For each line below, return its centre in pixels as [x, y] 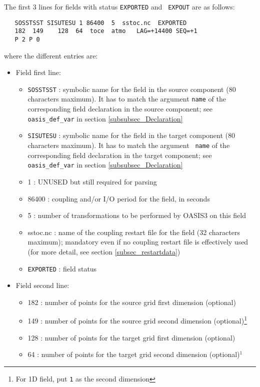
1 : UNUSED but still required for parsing [92, 181]
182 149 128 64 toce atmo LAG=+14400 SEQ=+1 [106, 31]
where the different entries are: [51, 55]
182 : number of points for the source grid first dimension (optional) [132, 302]
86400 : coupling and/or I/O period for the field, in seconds [119, 198]
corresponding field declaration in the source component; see [120, 109]
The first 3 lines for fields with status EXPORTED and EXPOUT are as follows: [119, 6]
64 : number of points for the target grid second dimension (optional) [134, 354]
